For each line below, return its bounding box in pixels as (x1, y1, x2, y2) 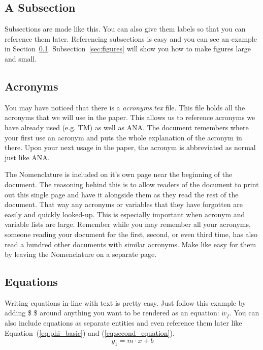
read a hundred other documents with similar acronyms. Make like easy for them (5, 239, 256, 249)
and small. (5, 53, 37, 64)
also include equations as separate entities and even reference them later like (5, 317, 242, 328)
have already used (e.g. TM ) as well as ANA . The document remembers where (5, 122, 249, 132)
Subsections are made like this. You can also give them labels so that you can (5, 23, 246, 34)
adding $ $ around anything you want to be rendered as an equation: (5, 307, 219, 318)
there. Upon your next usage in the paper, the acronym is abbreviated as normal (5, 142, 256, 153)
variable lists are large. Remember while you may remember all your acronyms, (5, 219, 251, 229)
